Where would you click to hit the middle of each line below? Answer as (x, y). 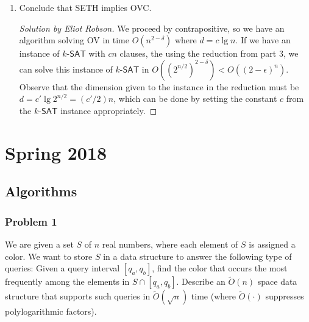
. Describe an (201, 281)
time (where (213, 296)
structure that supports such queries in (78, 296)
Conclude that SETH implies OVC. (85, 7)
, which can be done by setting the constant (195, 98)
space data (277, 281)
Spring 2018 (56, 152)
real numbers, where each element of (170, 244)
